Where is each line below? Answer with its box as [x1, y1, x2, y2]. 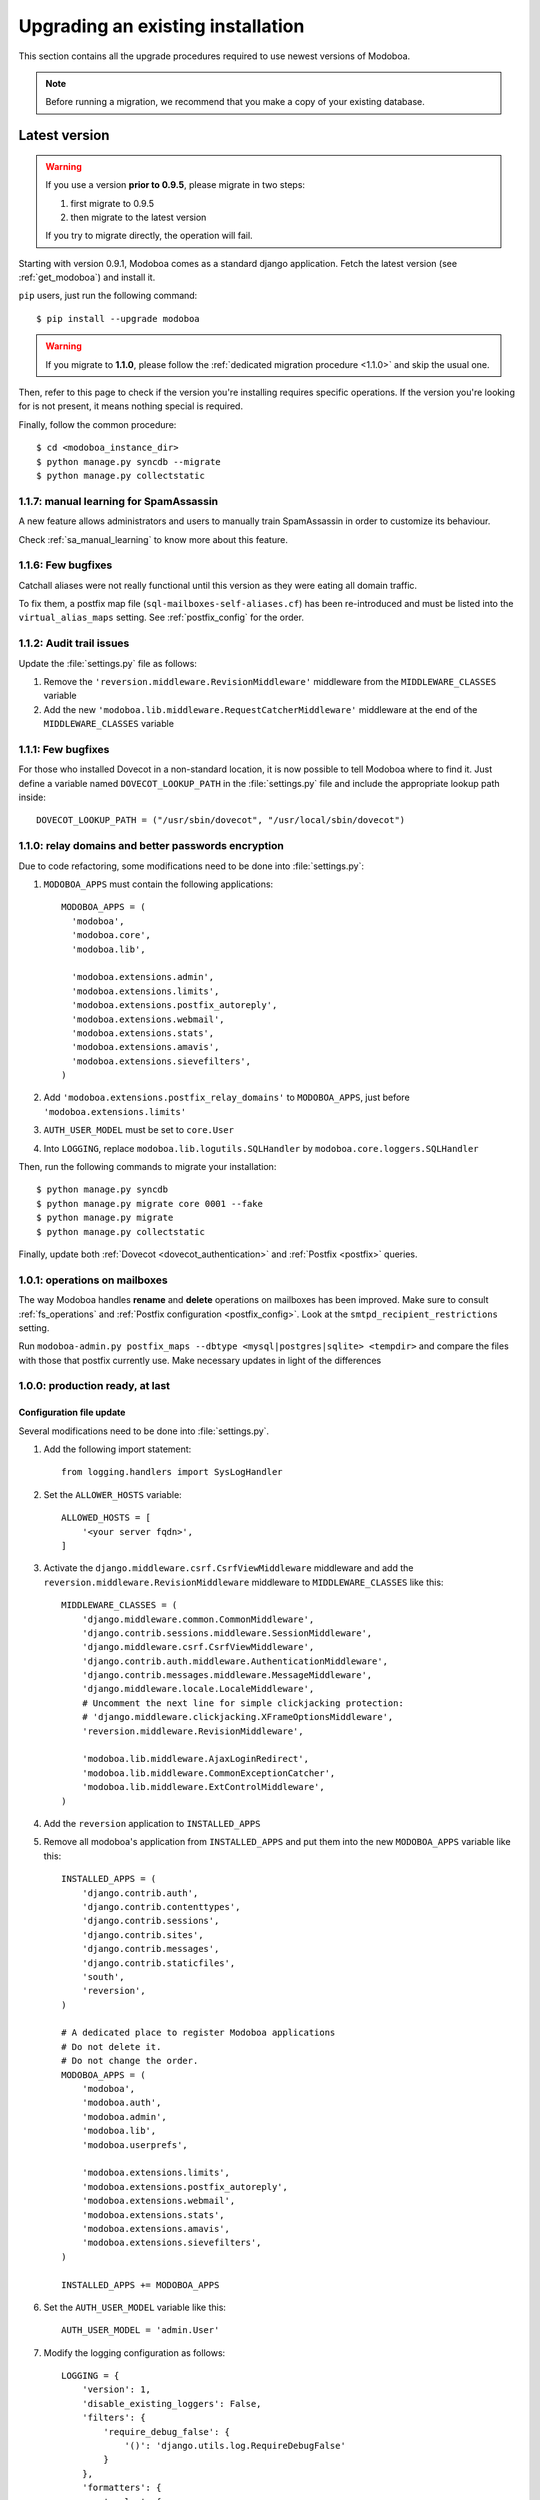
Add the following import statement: [43, 1443, 192, 1455]
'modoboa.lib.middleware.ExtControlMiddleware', [81, 1781, 325, 1793]
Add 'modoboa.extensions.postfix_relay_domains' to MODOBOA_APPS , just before [43, 1091, 410, 1104]
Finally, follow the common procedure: [18, 418, 177, 430]
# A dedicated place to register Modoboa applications [61, 2027, 336, 2039]
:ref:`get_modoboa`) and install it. [18, 271, 156, 284]
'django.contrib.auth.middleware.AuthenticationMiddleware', [81, 1655, 389, 1667]
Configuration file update [18, 1406, 126, 1419]
